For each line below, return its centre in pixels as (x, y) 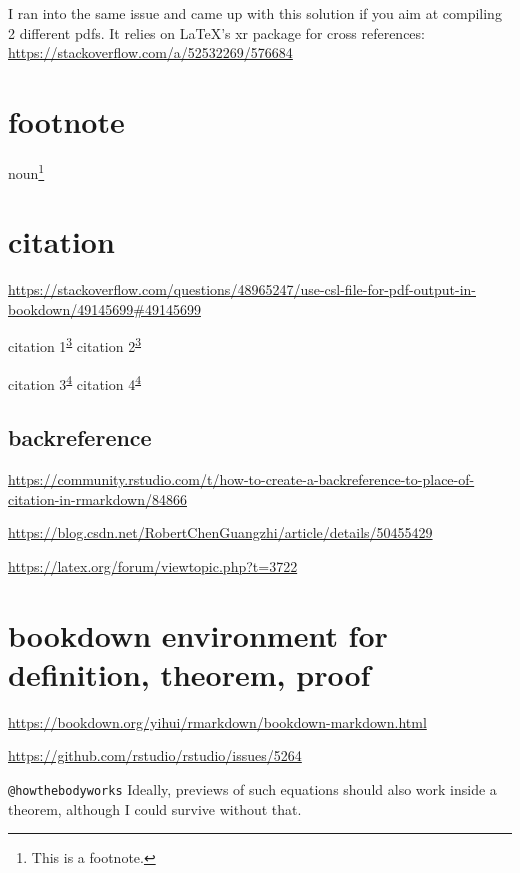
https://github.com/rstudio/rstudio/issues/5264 (155, 755)
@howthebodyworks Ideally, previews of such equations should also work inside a (252, 789)
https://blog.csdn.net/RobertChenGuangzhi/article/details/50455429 (220, 532)
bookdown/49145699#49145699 (104, 308)
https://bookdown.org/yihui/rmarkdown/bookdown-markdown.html (217, 721)
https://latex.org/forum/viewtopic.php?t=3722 (153, 565)
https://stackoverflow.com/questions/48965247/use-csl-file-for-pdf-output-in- (242, 289)
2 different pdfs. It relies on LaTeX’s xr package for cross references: (216, 32)
